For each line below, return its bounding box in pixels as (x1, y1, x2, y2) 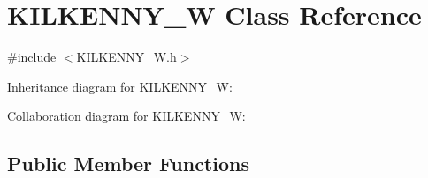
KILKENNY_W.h (76, 48, 177, 66)
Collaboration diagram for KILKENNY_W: (7, 107, 246, 125)
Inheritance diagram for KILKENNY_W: (7, 77, 233, 95)
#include (7, 48, 57, 66)
